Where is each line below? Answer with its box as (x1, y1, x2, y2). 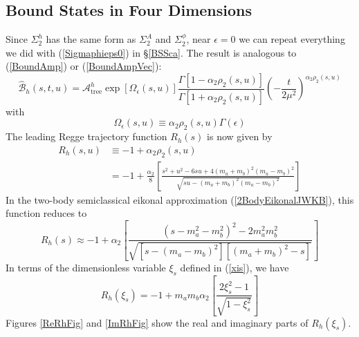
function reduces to (6, 206, 87, 220)
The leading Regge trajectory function (6, 129, 167, 144)
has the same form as (46, 32, 136, 46)
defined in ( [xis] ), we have (180, 260, 289, 274)
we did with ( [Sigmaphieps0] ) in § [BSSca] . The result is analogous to (6, 45, 297, 59)
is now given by (207, 129, 273, 144)
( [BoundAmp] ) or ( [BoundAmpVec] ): (6, 59, 162, 73)
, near (186, 32, 211, 46)
